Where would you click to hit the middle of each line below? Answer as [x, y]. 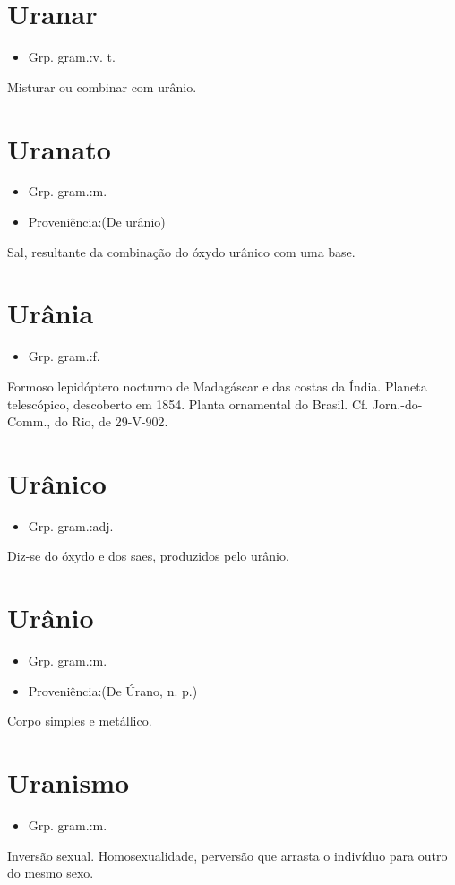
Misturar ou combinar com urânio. [102, 86]
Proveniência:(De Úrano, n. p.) [113, 690]
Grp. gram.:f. [64, 356]
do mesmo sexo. [51, 873]
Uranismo [69, 782]
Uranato [59, 148]
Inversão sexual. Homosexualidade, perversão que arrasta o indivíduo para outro [227, 855]
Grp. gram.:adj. [71, 525]
